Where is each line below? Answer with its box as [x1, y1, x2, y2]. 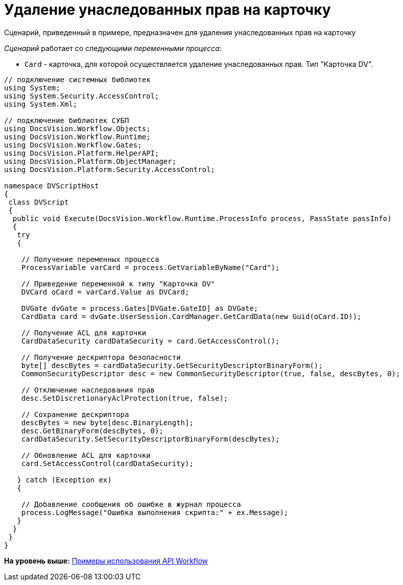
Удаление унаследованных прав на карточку [4, 1, 331, 18]
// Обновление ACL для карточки [21, 451, 151, 459]
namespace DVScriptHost [4, 181, 99, 190]
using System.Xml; [4, 100, 78, 108]
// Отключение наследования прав [21, 385, 155, 394]
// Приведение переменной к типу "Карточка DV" [21, 279, 216, 288]
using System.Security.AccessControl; [4, 91, 159, 100]
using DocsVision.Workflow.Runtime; [4, 132, 151, 141]
